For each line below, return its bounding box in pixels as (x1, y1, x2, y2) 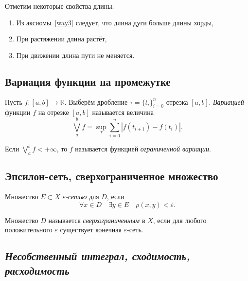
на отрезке (38, 107, 69, 117)
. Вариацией (209, 96, 244, 107)
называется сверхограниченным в (48, 215, 145, 225)
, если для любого (153, 215, 207, 225)
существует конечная (60, 225, 122, 235)
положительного (5, 225, 53, 235)
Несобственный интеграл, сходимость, (5, 248, 190, 263)
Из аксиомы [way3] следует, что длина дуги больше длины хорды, (16, 17, 214, 27)
